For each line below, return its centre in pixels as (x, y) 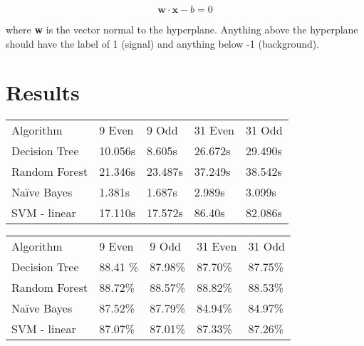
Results (43, 92)
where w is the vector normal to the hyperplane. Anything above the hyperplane (182, 29)
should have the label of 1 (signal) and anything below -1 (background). (163, 43)
